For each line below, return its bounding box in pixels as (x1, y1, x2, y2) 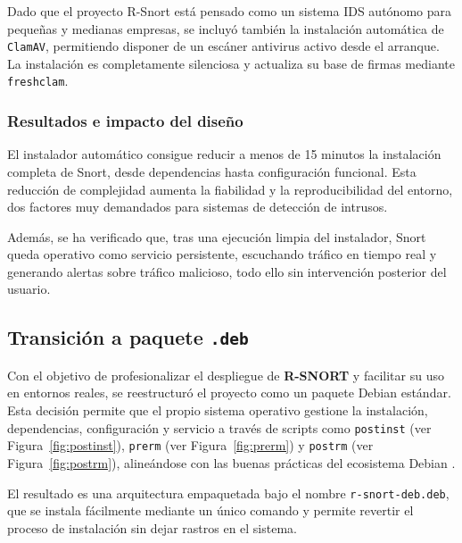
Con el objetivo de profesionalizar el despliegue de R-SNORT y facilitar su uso (7, 365, 444, 384)
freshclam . (7, 71, 69, 90)
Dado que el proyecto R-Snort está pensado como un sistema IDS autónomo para (7, 2, 451, 20)
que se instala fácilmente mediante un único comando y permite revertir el (7, 501, 414, 520)
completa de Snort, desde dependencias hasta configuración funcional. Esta (7, 162, 417, 180)
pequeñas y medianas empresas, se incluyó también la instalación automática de (7, 19, 444, 38)
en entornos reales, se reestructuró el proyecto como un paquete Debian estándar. (7, 383, 451, 402)
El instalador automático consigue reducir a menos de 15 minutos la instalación (7, 145, 441, 163)
